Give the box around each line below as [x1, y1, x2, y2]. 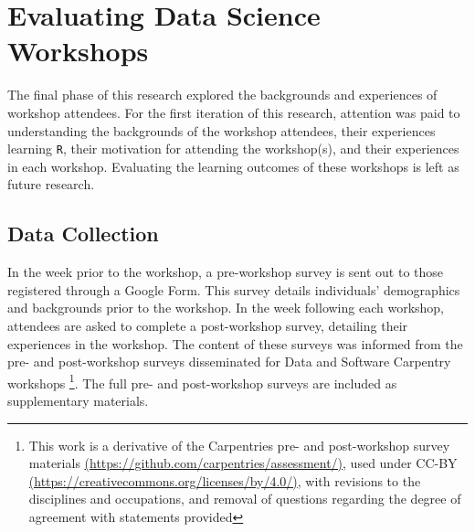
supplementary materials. [7, 390, 149, 410]
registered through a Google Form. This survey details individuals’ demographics [7, 280, 460, 299]
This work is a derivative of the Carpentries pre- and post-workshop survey [28, 435, 450, 454]
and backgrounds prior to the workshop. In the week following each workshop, [7, 298, 445, 317]
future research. [7, 175, 95, 194]
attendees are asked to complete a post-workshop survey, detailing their [7, 315, 408, 335]
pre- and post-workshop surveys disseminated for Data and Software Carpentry [7, 352, 451, 371]
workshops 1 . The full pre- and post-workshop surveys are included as [7, 370, 397, 392]
